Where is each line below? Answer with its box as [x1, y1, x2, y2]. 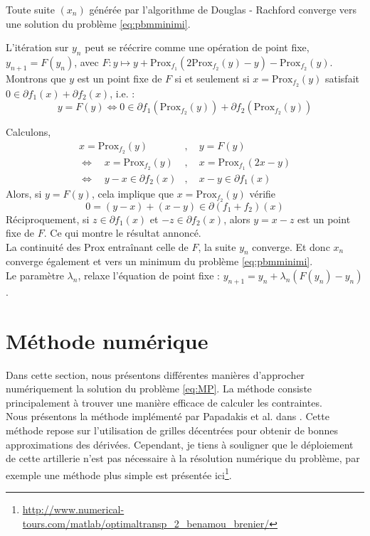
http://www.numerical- [22, 502, 125, 516]
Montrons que [6, 70, 66, 85]
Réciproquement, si [6, 211, 90, 226]
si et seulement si [174, 70, 250, 85]
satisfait [324, 70, 359, 85]
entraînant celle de [108, 239, 189, 254]
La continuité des [6, 239, 81, 254]
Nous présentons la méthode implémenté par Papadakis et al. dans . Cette [6, 409, 329, 424]
